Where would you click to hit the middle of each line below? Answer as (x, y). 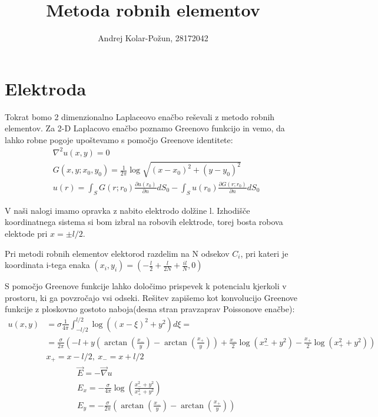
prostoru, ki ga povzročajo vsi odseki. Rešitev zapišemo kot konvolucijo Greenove (151, 297)
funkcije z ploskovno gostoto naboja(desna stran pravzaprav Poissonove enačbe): (150, 309)
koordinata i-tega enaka (47, 265)
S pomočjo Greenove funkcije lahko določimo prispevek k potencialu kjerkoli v (146, 286)
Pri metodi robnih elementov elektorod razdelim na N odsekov (117, 253)
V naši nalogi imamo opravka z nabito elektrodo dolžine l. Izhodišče (127, 210)
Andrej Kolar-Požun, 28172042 (153, 38)
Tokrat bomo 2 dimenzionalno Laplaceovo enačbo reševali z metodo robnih (140, 116)
